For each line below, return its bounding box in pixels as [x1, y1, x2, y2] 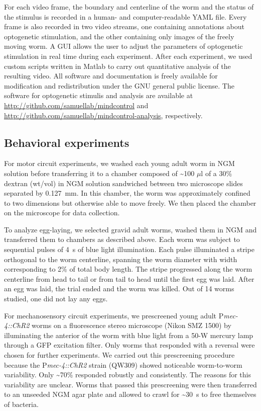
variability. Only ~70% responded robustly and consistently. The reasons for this [4, 369, 251, 380]
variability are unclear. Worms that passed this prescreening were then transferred [4, 379, 257, 389]
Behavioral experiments [4, 134, 129, 150]
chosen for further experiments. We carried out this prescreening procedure [4, 350, 235, 360]
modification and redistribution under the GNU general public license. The [4, 80, 234, 91]
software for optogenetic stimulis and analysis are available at [4, 90, 193, 101]
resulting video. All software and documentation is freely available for [4, 70, 218, 81]
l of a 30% [201, 168, 232, 178]
